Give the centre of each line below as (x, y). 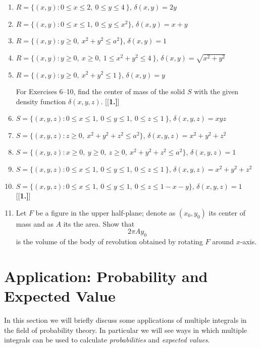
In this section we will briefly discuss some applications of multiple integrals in (125, 320)
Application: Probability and (106, 276)
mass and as (35, 223)
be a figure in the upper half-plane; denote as (106, 212)
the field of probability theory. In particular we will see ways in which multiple (125, 330)
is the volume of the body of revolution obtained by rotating (109, 241)
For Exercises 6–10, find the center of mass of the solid (100, 91)
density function (41, 101)
